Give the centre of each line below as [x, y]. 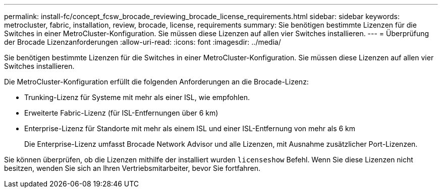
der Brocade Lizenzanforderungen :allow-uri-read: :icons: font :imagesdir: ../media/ [143, 42]
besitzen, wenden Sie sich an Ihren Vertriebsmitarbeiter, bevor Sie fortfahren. [132, 168]
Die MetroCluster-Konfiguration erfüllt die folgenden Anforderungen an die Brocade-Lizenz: [156, 82]
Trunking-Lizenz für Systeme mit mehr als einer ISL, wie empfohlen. [137, 97]
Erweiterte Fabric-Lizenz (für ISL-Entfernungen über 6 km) [121, 113]
